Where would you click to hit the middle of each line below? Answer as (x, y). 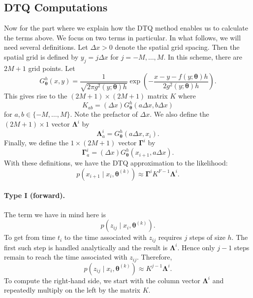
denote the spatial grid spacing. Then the (177, 47)
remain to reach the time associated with (66, 257)
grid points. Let (52, 68)
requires (170, 237)
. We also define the (179, 114)
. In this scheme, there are (203, 56)
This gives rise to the (36, 96)
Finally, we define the (36, 143)
